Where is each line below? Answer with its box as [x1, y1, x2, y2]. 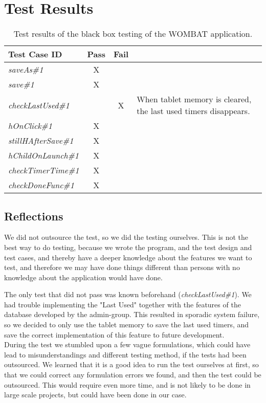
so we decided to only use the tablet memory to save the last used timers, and [4, 319, 249, 330]
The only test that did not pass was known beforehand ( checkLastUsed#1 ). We [4, 289, 252, 300]
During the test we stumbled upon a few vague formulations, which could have [4, 339, 251, 350]
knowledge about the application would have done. [4, 272, 163, 282]
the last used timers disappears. [137, 105, 250, 117]
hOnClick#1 [8, 120, 52, 132]
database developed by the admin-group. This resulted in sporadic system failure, [4, 309, 260, 320]
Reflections [4, 208, 63, 223]
